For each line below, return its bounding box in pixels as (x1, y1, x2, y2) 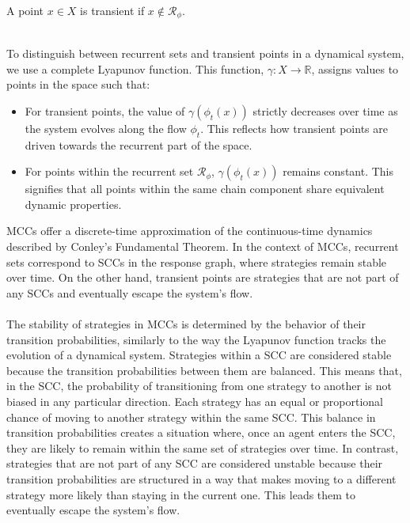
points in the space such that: (6, 76, 150, 93)
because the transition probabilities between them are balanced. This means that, (6, 362, 402, 378)
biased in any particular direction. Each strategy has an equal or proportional (6, 392, 383, 409)
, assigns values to (311, 60, 399, 77)
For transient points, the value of (25, 102, 185, 119)
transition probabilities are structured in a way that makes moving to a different (6, 470, 397, 487)
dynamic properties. (25, 195, 122, 212)
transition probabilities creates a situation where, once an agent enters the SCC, (6, 424, 396, 441)
